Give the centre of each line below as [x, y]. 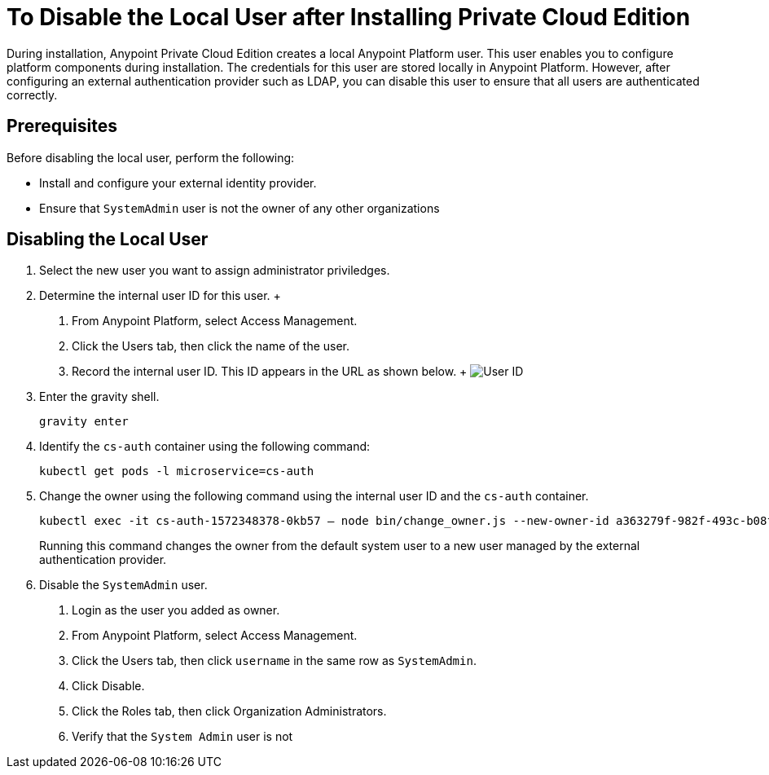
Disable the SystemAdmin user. [123, 585]
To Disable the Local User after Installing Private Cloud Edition [349, 17]
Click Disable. [108, 686]
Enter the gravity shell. [99, 397]
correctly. [32, 95]
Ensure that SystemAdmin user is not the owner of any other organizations [239, 208]
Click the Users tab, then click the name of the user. [211, 346]
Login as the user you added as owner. [176, 610]
